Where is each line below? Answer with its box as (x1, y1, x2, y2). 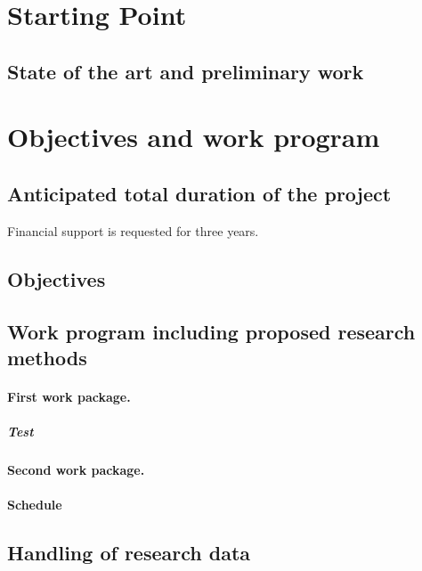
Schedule (7, 495, 62, 514)
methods (7, 343, 87, 371)
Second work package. (7, 461, 145, 479)
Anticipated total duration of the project (7, 179, 392, 207)
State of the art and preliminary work (7, 57, 364, 85)
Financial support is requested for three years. (7, 221, 259, 240)
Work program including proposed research (7, 317, 416, 345)
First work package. (7, 387, 131, 405)
